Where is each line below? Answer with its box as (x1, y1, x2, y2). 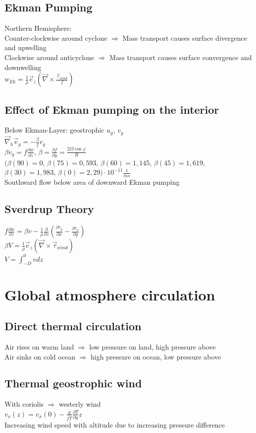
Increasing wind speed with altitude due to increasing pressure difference (4, 420, 225, 430)
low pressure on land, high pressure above (89, 341, 216, 352)
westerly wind (59, 399, 101, 409)
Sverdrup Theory (4, 201, 94, 216)
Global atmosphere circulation (4, 284, 215, 304)
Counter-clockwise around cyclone (4, 32, 107, 43)
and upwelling (4, 42, 47, 53)
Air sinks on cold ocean (4, 351, 75, 361)
